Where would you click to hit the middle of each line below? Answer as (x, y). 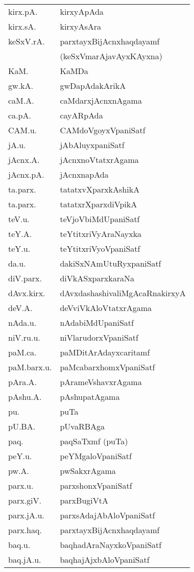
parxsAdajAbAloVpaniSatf (107, 515)
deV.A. (20, 308)
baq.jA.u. (25, 559)
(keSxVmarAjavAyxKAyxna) (111, 56)
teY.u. (19, 248)
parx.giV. (25, 500)
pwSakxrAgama (88, 471)
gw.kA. (21, 86)
